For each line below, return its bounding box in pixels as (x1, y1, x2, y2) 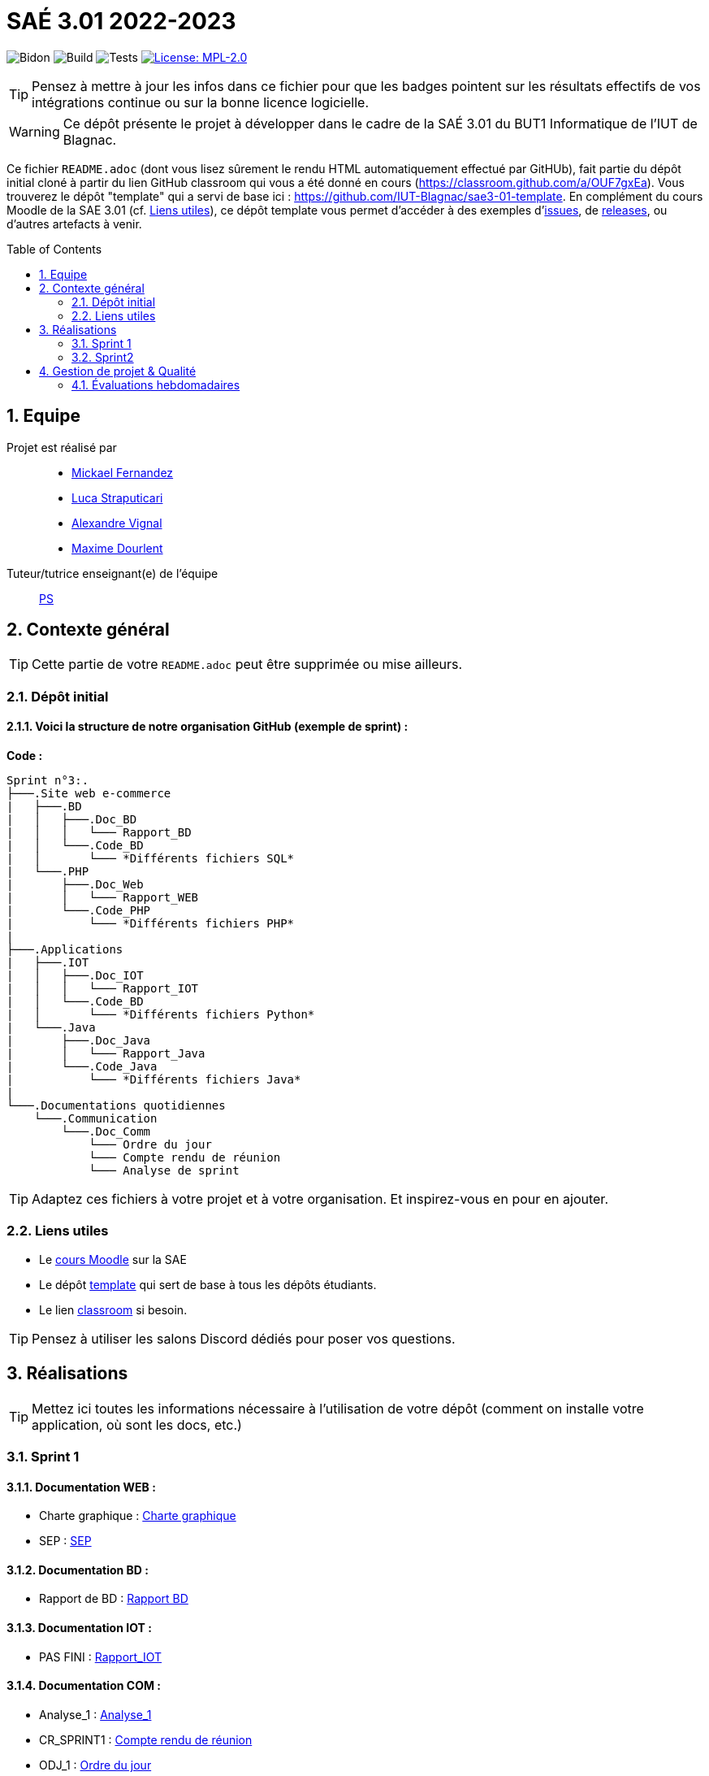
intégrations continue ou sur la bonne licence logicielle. (32, 93, 369, 111)
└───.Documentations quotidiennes (6, 1099, 226, 1113)
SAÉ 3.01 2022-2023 (6, 7, 236, 35)
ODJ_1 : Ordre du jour (39, 1757, 152, 1772)
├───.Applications (6, 943, 123, 957)
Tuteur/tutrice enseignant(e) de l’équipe (6, 566, 218, 580)
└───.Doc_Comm (61, 1125, 151, 1139)
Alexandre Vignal (71, 515, 162, 530)
